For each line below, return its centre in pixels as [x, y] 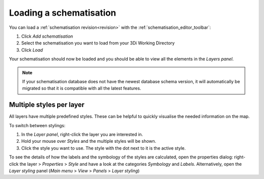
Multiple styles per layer [47, 105]
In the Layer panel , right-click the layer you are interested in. [82, 134]
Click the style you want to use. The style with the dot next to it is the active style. [103, 148]
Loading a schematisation [63, 13]
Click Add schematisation [47, 36]
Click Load [32, 50]
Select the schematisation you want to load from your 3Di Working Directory [98, 43]
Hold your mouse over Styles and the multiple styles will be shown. [89, 141]
